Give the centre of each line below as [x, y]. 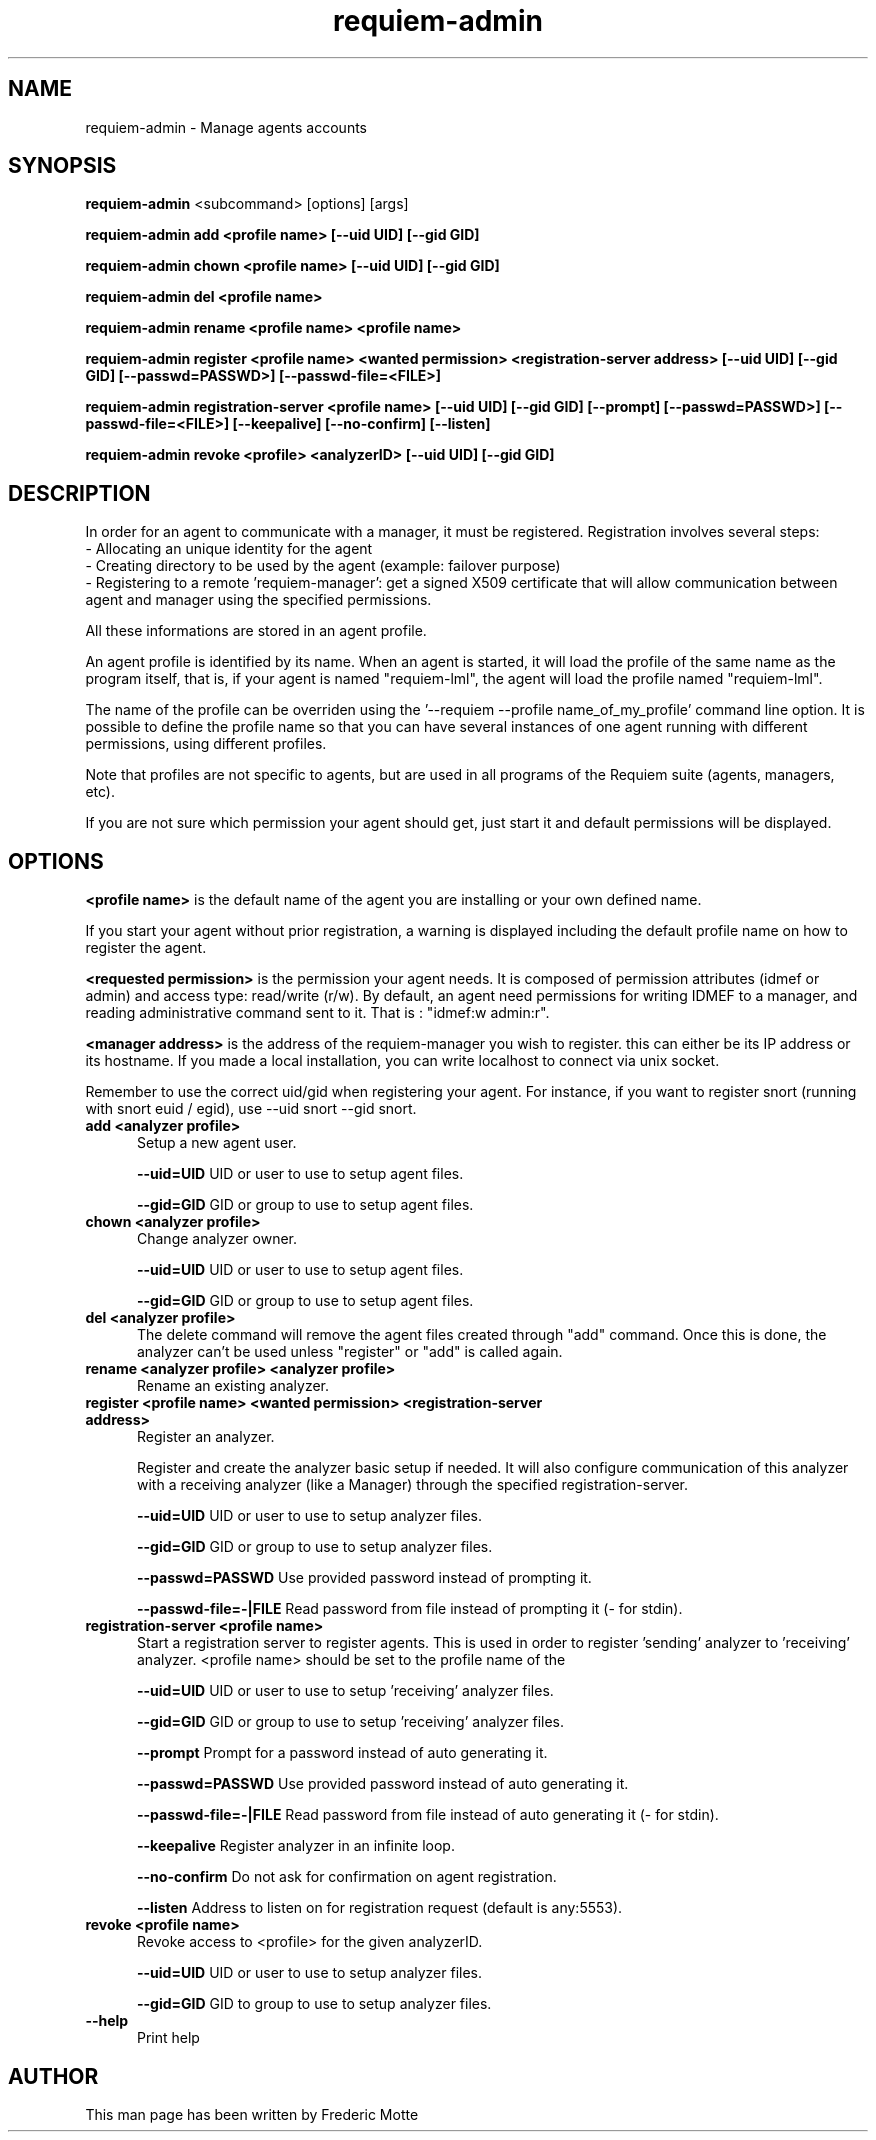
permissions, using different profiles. [206, 744]
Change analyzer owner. [217, 1239]
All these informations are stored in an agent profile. [256, 631]
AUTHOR [53, 2076]
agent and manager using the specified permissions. [258, 600]
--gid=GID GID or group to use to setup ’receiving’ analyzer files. [351, 1722]
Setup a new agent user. [217, 1143]
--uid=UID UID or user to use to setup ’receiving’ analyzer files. [345, 1691]
